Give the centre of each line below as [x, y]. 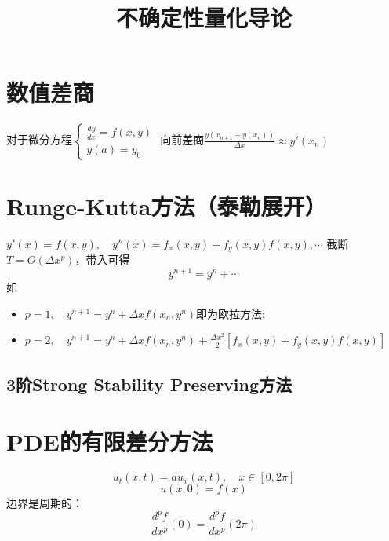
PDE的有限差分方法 [110, 442]
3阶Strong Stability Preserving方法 [149, 384]
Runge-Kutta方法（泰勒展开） [167, 206]
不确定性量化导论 [204, 18]
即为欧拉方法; [231, 313]
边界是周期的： [45, 503]
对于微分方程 [39, 139]
